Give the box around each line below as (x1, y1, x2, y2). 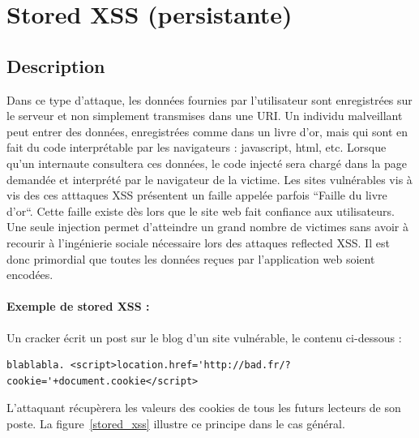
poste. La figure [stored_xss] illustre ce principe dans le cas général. (6, 414, 345, 432)
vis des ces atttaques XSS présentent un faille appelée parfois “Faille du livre (6, 187, 387, 204)
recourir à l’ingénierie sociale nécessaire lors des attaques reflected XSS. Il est (6, 234, 390, 251)
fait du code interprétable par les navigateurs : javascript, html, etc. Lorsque (6, 139, 387, 156)
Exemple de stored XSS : (6, 298, 150, 315)
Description (6, 53, 105, 78)
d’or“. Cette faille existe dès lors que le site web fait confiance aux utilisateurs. (6, 202, 395, 219)
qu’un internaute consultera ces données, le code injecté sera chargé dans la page (6, 154, 408, 171)
